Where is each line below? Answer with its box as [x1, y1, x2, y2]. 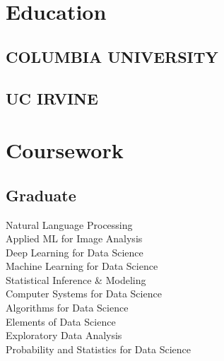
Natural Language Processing [6, 217, 133, 232]
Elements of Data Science [6, 314, 116, 329]
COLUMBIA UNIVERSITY [6, 45, 218, 67]
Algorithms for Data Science [6, 300, 129, 315]
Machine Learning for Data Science [6, 259, 158, 273]
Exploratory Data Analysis [6, 328, 122, 343]
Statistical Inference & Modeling [6, 272, 146, 287]
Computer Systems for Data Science [6, 286, 162, 301]
